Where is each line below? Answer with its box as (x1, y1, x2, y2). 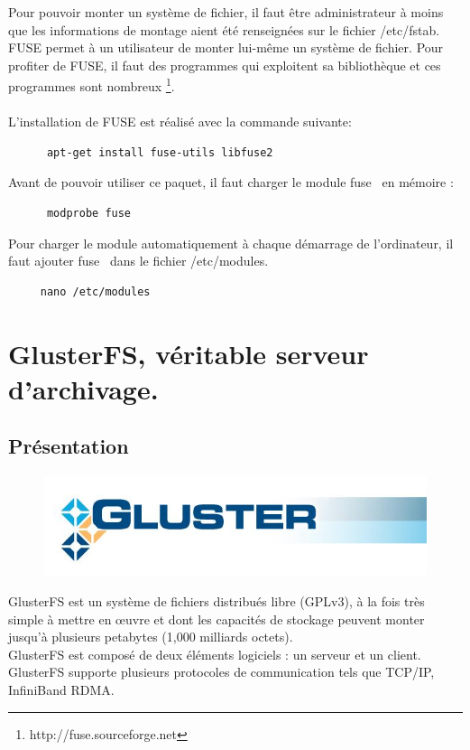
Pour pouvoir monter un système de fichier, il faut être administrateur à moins (8, 3, 444, 21)
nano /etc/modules (40, 285, 151, 298)
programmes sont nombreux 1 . (8, 74, 175, 96)
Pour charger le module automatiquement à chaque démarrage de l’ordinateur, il (8, 233, 454, 252)
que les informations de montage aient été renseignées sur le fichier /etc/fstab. (8, 20, 440, 39)
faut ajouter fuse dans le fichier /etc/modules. (8, 251, 269, 270)
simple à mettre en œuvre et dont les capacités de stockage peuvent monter (8, 609, 425, 628)
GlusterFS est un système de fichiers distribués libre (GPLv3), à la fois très (8, 591, 425, 610)
